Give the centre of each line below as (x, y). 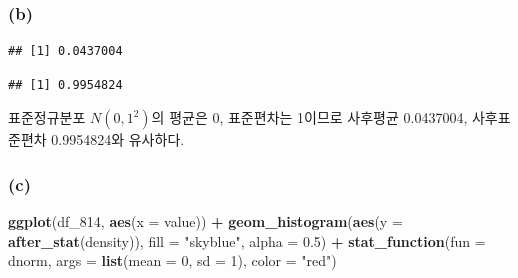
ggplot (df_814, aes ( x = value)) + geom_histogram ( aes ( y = (205, 221)
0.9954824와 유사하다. (118, 139)
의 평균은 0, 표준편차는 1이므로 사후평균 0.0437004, (309, 117)
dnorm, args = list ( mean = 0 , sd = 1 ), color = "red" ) (172, 260)
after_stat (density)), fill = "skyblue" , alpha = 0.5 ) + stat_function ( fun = (247, 240)
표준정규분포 (47, 117)
